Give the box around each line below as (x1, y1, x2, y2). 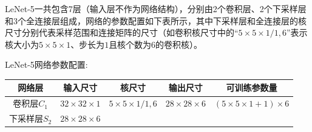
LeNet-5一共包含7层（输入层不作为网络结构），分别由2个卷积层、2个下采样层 (5, 2, 307, 15)
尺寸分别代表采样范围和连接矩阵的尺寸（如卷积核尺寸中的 (5, 26, 234, 39)
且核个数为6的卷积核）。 (109, 38, 203, 50)
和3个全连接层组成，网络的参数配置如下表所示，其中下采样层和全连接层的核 (5, 14, 307, 27)
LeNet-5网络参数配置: (5, 58, 88, 71)
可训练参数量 (226, 81, 277, 94)
